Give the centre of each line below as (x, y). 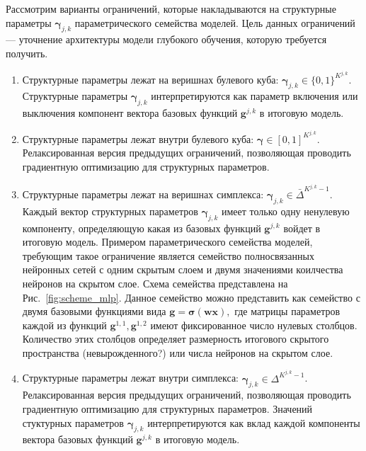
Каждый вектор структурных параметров (110, 211)
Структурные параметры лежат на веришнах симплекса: (143, 194)
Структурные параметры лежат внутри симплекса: (130, 378)
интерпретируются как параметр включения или (255, 96)
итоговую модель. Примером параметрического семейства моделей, (167, 242)
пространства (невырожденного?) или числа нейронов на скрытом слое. (178, 352)
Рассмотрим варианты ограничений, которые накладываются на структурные (171, 8)
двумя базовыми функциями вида (94, 311)
